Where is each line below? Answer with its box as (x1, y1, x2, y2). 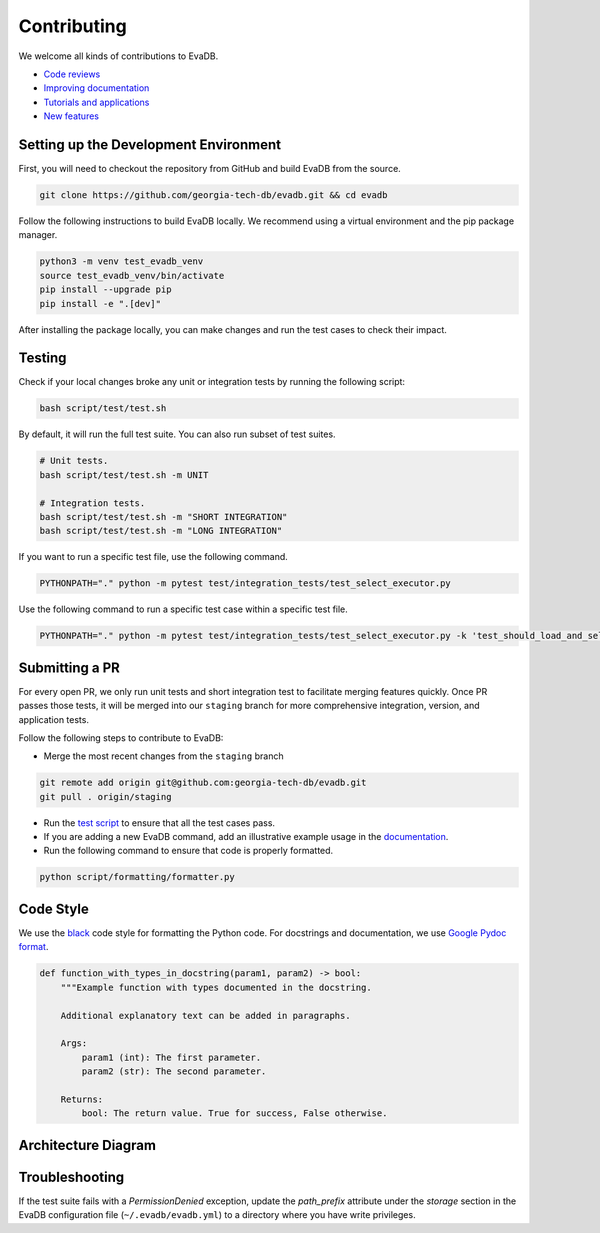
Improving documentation (43, 82, 150, 94)
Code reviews (43, 68, 101, 80)
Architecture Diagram (18, 1136, 157, 1154)
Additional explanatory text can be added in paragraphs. (60, 1010, 351, 1021)
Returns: (60, 1093, 104, 1105)
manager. (18, 229, 58, 241)
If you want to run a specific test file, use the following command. (18, 551, 289, 563)
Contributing (18, 15, 127, 37)
